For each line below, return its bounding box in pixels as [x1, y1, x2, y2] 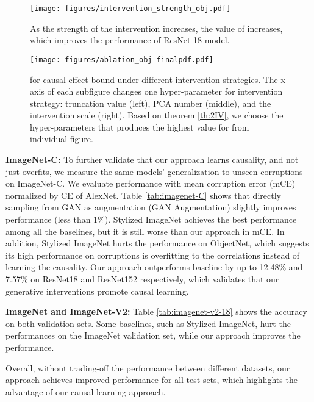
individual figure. [30, 132, 93, 145]
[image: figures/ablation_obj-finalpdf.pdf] [30, 55, 213, 64]
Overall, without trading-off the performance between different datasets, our [5, 361, 290, 374]
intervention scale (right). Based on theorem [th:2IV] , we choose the [30, 109, 284, 121]
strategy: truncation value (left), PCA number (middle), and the [30, 96, 271, 109]
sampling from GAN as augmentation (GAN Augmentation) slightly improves [5, 201, 296, 214]
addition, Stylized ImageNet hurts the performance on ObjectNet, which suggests [5, 237, 309, 249]
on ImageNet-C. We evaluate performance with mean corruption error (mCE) [5, 177, 296, 190]
